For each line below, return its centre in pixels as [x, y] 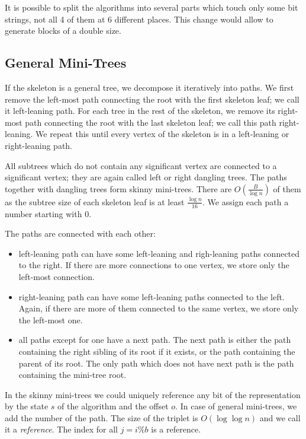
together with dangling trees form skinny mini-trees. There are [118, 188]
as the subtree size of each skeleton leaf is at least [95, 201]
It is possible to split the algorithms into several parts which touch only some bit [152, 7]
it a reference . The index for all [61, 429]
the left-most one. [51, 319]
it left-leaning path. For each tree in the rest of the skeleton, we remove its [140, 111]
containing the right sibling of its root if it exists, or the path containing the [157, 351]
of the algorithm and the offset [113, 406]
